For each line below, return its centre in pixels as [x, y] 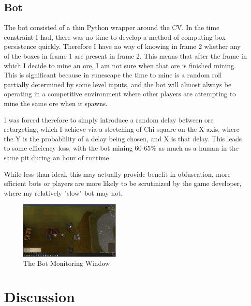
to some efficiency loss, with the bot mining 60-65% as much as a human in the [121, 148]
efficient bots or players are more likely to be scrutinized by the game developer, [123, 183]
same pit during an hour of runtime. [58, 157]
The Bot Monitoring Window [67, 263]
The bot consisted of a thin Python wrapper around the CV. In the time [112, 27]
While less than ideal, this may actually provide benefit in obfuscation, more [117, 174]
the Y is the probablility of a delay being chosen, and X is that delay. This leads [123, 138]
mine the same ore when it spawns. [56, 103]
